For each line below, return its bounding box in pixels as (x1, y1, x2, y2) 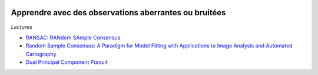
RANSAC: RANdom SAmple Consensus (25, 34, 121, 41)
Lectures (11, 23, 32, 30)
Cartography (25, 50, 57, 57)
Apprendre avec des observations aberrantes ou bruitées (11, 8, 226, 18)
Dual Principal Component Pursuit (25, 59, 108, 66)
